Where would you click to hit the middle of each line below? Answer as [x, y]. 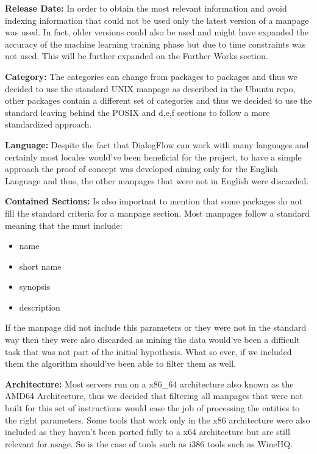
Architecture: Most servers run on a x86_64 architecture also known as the [149, 384]
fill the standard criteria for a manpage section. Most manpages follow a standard [157, 213]
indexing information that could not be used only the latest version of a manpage [157, 20]
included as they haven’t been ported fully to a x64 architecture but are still [148, 432]
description [40, 307]
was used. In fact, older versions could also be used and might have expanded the [157, 32]
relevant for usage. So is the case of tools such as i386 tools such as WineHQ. [149, 443]
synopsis [35, 286]
